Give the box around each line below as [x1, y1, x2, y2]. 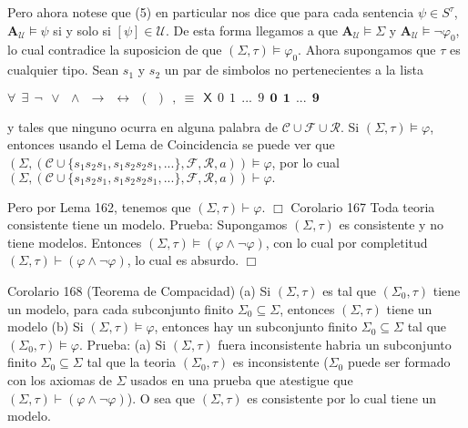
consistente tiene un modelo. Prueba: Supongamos [7, 215, 288, 234]
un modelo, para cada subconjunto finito [7, 299, 234, 318]
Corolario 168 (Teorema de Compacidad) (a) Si [7, 280, 271, 300]
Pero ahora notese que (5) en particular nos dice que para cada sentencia [7, 3, 414, 21]
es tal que [322, 280, 376, 300]
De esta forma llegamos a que [173, 20, 338, 39]
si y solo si [53, 20, 111, 39]
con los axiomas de [7, 370, 112, 389]
